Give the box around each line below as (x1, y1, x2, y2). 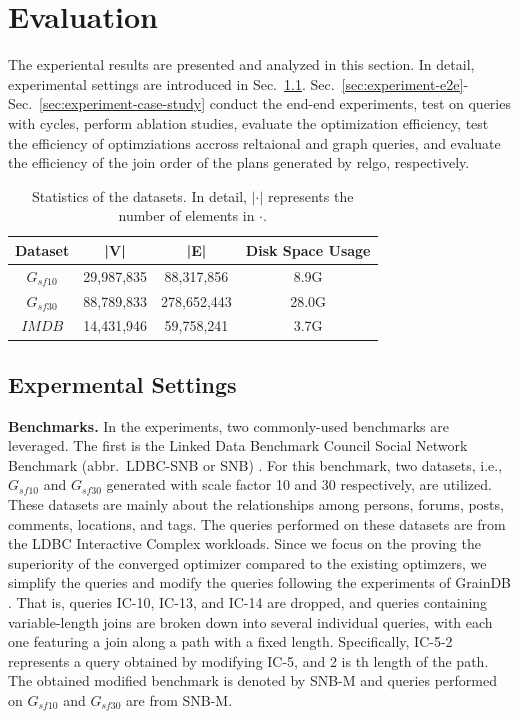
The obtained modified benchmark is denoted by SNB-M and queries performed (8, 670, 497, 691)
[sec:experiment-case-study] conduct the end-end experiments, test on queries (39, 93, 511, 114)
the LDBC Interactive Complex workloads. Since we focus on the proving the (8, 533, 481, 554)
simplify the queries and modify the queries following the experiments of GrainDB (8, 572, 512, 593)
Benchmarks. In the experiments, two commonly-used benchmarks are (8, 415, 449, 436)
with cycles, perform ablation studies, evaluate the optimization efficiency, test (8, 112, 489, 133)
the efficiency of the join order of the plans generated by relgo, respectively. (8, 152, 470, 173)
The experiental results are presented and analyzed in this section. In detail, (8, 54, 475, 75)
